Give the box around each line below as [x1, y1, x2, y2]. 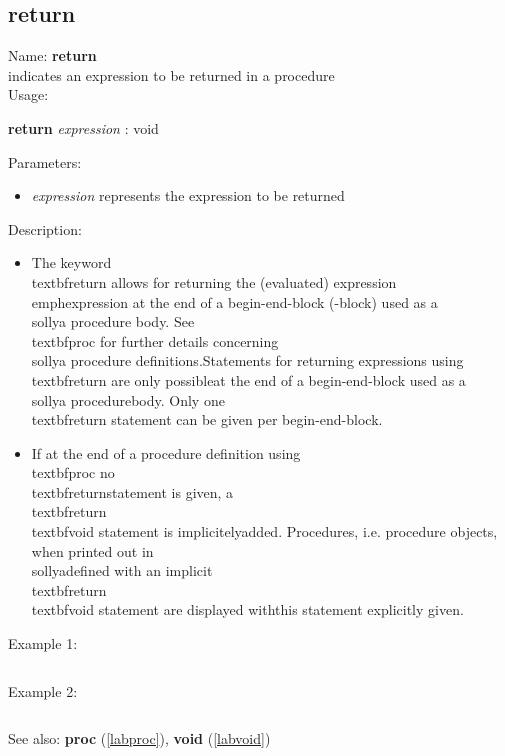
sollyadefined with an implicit [31, 560, 213, 581]
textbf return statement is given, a [31, 481, 234, 502]
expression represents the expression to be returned [31, 185, 345, 206]
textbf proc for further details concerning [31, 330, 279, 351]
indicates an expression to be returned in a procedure [8, 64, 335, 85]
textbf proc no [31, 462, 115, 483]
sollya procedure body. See [31, 311, 195, 332]
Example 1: [8, 633, 78, 654]
